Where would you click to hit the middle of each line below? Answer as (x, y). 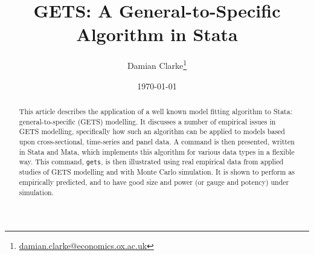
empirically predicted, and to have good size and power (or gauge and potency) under (154, 182)
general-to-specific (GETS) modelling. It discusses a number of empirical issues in (147, 121)
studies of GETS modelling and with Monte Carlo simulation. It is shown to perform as (157, 172)
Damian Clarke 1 (157, 64)
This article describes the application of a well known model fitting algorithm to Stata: (155, 111)
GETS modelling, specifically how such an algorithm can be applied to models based (152, 131)
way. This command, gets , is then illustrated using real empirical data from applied (151, 162)
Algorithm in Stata (157, 34)
